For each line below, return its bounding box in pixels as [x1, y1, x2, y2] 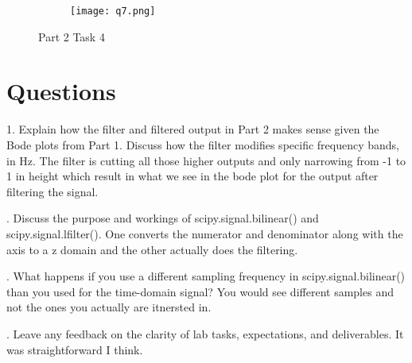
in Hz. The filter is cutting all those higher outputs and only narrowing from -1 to [6, 152, 406, 168]
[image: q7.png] [70, 6, 156, 17]
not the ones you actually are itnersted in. [6, 299, 212, 315]
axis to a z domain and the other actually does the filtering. [6, 241, 298, 257]
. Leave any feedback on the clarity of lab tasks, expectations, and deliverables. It [6, 325, 404, 342]
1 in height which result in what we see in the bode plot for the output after [6, 168, 379, 184]
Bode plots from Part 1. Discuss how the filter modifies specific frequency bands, [6, 136, 399, 153]
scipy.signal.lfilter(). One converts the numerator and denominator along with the [6, 225, 403, 241]
